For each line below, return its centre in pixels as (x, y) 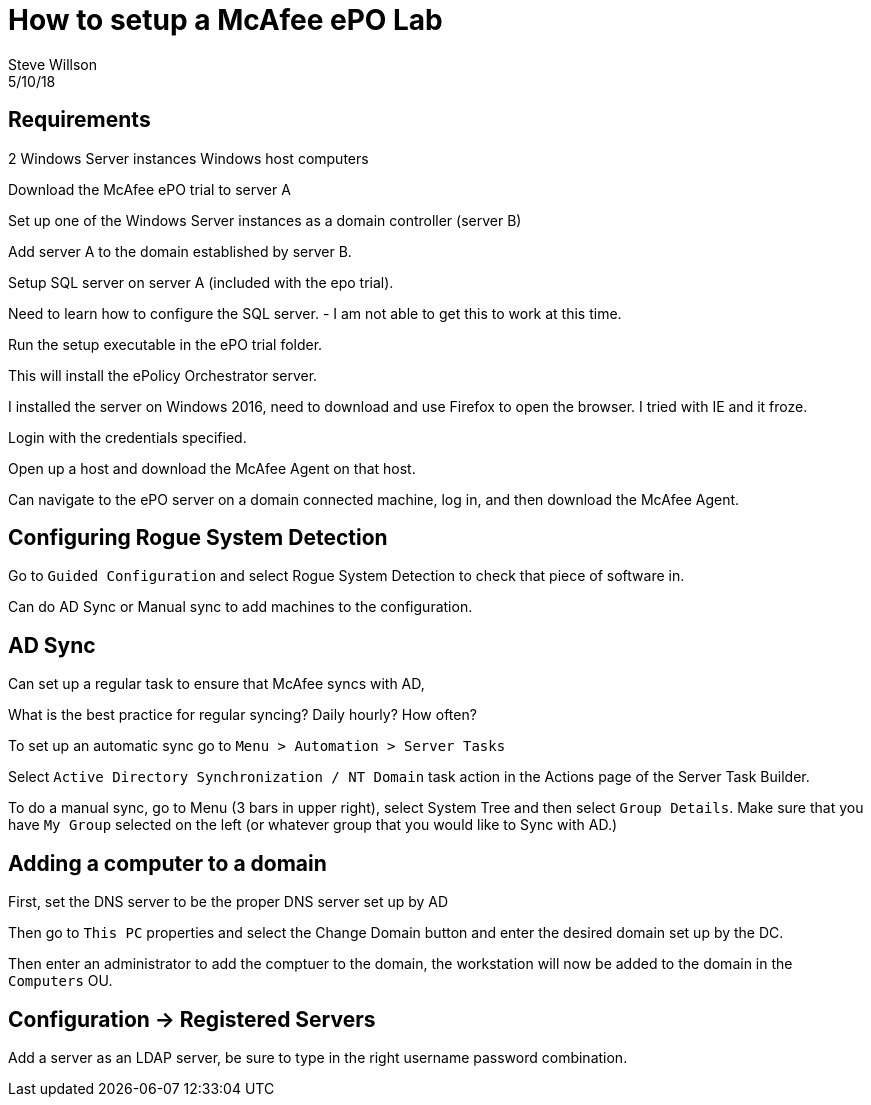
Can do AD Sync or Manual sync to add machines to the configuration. (240, 607)
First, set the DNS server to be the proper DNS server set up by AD (228, 902)
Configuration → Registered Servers (192, 1019)
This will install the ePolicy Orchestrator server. (163, 375)
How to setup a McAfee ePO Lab (225, 20)
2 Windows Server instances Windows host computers (188, 158)
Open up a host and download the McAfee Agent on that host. (212, 468)
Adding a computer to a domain (167, 863)
